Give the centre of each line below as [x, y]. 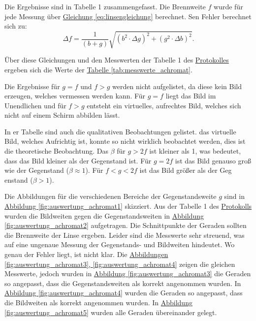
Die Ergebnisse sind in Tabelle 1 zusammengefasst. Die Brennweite [105, 6]
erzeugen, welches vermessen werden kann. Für [75, 96]
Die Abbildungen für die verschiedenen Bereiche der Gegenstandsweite [111, 196]
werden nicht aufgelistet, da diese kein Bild [177, 86]
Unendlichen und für [35, 105]
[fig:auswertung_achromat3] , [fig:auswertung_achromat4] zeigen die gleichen [120, 264]
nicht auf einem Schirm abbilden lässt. [62, 115]
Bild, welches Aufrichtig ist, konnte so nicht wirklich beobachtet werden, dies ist [125, 141]
